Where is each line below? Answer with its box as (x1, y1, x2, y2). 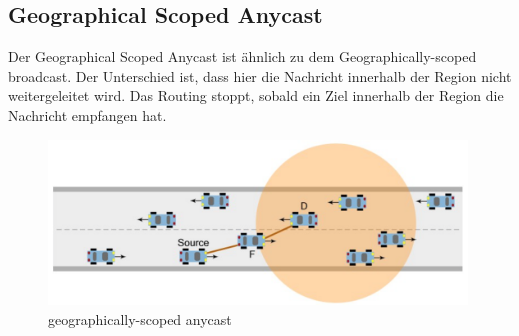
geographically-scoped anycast (48, 308, 232, 329)
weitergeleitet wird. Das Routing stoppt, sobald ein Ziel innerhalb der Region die (8, 85, 504, 106)
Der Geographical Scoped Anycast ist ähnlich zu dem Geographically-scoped (8, 46, 477, 67)
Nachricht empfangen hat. (8, 104, 167, 125)
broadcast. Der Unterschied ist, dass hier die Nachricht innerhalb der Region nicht (8, 65, 512, 86)
